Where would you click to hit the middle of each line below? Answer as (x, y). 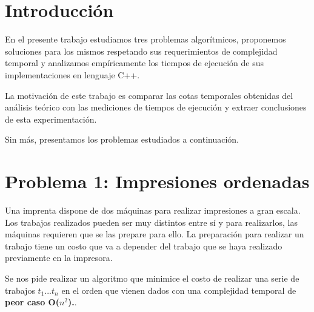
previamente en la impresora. (59, 258)
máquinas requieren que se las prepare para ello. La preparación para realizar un (155, 234)
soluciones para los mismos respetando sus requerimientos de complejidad (141, 51)
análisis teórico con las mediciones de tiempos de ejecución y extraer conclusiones (156, 107)
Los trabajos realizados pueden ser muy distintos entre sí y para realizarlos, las (151, 222)
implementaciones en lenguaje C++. (72, 74)
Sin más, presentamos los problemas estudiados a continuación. (122, 139)
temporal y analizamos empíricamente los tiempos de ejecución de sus (135, 63)
